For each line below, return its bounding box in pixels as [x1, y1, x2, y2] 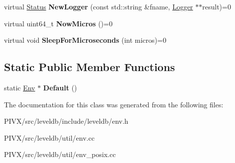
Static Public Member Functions [4, 59, 175, 75]
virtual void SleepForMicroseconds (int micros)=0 [4, 35, 166, 45]
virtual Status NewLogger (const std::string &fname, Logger [4, 1, 193, 11]
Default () [43, 82, 77, 92]
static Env [4, 82, 35, 92]
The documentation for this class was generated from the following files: [4, 99, 224, 109]
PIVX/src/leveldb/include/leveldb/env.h [4, 116, 128, 126]
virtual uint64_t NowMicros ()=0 [4, 18, 113, 28]
